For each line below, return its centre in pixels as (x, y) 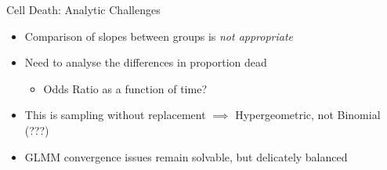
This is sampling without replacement (115, 115)
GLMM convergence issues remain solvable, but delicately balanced (186, 156)
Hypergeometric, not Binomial (308, 115)
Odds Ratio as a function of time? (125, 88)
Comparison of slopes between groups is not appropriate (159, 36)
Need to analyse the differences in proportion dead (146, 62)
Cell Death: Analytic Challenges (83, 9)
